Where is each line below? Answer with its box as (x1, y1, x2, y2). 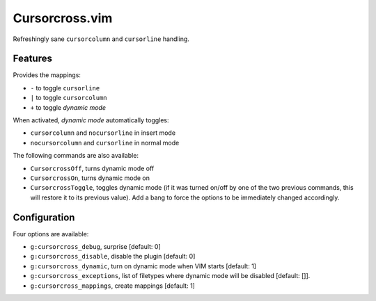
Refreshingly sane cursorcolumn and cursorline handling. (13, 35, 189, 43)
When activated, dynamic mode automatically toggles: (13, 116, 170, 124)
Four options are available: (13, 229, 89, 238)
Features (13, 53, 52, 65)
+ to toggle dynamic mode (30, 103, 106, 111)
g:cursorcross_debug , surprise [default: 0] (30, 243, 162, 251)
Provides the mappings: (13, 71, 81, 79)
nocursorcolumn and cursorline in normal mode (30, 138, 180, 147)
